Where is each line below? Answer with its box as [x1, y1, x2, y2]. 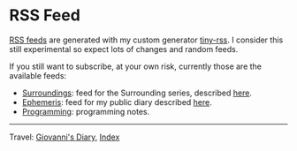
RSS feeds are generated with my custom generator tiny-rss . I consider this [9, 34, 284, 45]
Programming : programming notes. [21, 106, 150, 117]
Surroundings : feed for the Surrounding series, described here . [21, 87, 252, 98]
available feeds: [9, 70, 67, 80]
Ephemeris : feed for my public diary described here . [21, 96, 212, 107]
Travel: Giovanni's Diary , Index [9, 132, 120, 142]
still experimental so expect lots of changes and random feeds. [9, 43, 239, 54]
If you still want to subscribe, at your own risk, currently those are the [9, 61, 263, 72]
